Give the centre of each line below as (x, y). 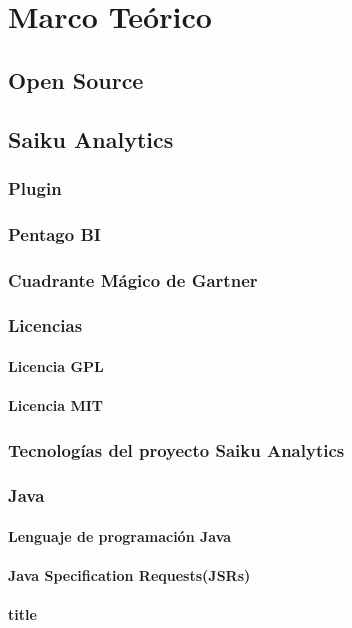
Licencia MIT (56, 405)
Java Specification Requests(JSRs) (129, 575)
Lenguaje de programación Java (120, 535)
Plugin (35, 187)
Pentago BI (54, 233)
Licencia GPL (56, 365)
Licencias (45, 325)
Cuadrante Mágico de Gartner (133, 279)
